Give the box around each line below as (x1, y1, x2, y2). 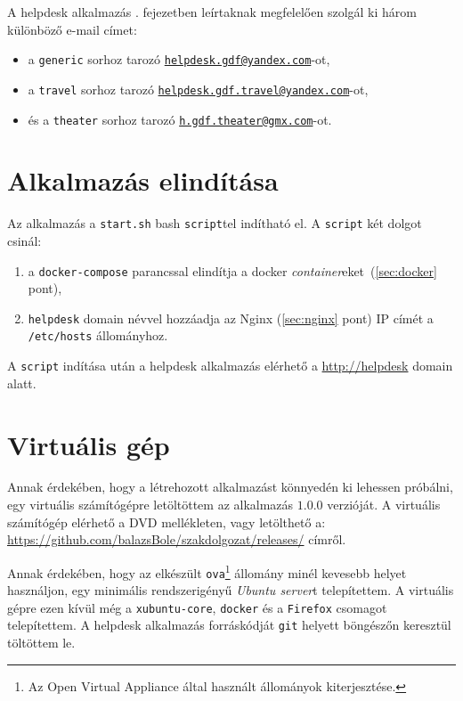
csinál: (7, 231, 42, 249)
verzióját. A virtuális (327, 495, 441, 514)
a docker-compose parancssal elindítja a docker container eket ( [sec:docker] (28, 261, 437, 280)
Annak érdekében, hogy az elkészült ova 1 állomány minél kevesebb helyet (7, 560, 407, 582)
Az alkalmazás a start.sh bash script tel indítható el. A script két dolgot (7, 214, 422, 232)
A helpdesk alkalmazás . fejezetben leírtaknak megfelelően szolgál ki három (7, 3, 417, 20)
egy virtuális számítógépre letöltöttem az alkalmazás (7, 495, 294, 514)
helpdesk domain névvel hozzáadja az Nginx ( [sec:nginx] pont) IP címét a (28, 308, 434, 327)
